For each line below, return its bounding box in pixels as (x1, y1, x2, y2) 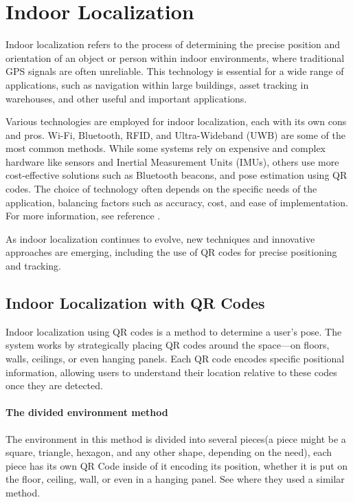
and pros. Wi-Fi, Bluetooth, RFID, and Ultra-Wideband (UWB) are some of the (5, 127, 345, 142)
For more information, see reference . (5, 208, 161, 223)
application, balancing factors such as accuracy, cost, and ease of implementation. (5, 195, 349, 209)
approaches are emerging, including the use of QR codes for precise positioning (5, 245, 337, 259)
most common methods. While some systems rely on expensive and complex (5, 141, 326, 155)
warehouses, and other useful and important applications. (5, 91, 247, 105)
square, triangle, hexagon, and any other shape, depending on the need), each (5, 445, 332, 459)
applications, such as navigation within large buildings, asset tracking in (5, 77, 309, 91)
